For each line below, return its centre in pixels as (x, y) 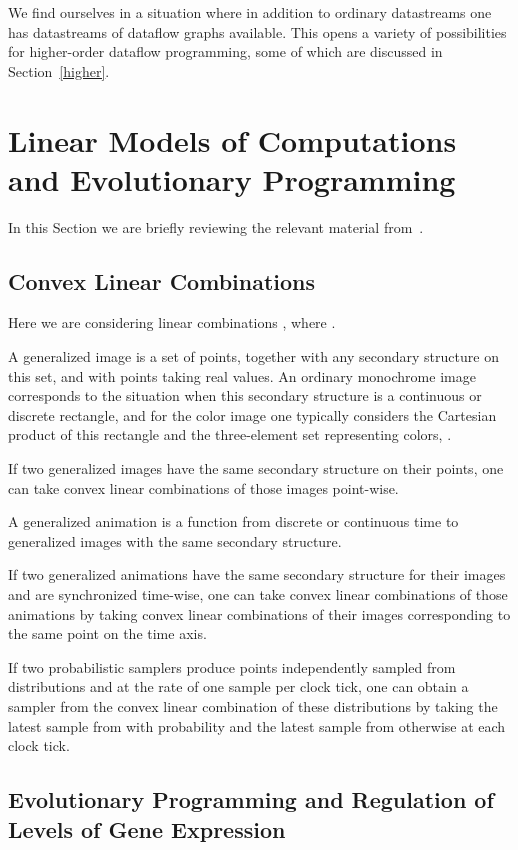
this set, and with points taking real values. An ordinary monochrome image (242, 375)
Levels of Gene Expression (147, 828)
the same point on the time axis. (107, 633)
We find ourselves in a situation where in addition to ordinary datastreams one (250, 12)
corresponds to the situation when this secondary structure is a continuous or (245, 395)
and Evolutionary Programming (232, 178)
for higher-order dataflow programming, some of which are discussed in (225, 51)
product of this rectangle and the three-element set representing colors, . (230, 434)
